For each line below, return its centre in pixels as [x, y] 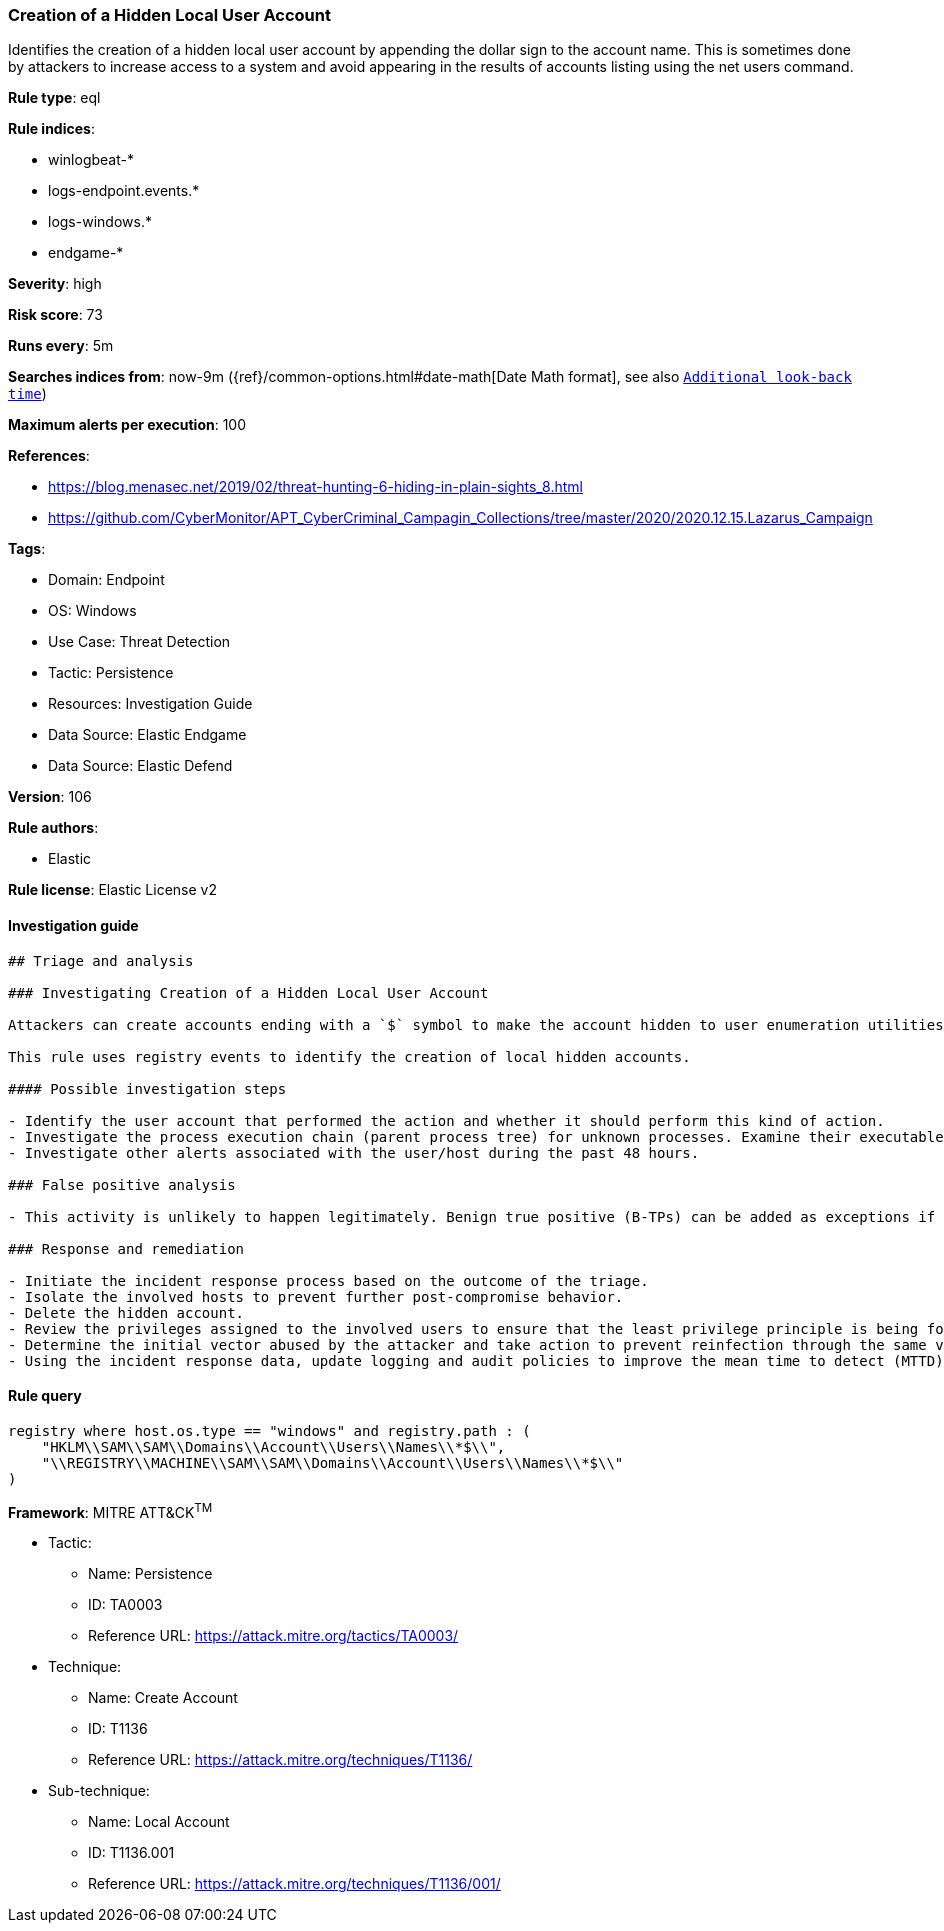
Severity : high [55, 284]
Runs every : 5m [61, 346]
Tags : [27, 549]
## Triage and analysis [101, 960]
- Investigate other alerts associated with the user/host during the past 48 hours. [354, 1152]
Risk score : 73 [55, 315]
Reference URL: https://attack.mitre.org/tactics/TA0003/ [273, 1636]
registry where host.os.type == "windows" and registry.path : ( [269, 1430]
